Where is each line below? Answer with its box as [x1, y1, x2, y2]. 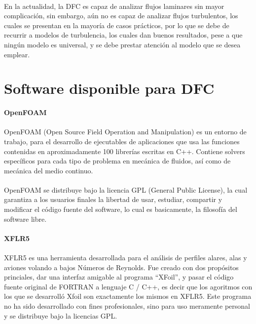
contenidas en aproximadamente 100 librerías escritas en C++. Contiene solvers [4, 146, 245, 156]
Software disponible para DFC [4, 78, 215, 98]
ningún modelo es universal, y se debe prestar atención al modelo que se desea [4, 39, 241, 49]
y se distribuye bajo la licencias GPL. [4, 310, 117, 321]
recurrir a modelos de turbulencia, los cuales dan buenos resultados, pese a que [4, 30, 243, 40]
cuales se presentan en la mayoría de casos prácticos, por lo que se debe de [4, 20, 229, 30]
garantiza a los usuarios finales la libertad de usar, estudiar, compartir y [4, 194, 222, 204]
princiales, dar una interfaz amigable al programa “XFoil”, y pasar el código [4, 272, 234, 282]
